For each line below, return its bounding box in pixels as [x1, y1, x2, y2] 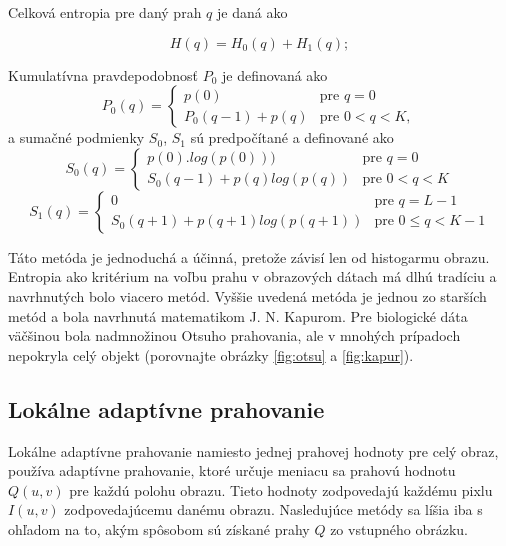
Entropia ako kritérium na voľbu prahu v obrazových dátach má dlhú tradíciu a [8, 266, 497, 287]
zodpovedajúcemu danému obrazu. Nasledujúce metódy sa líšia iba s [64, 499, 483, 520]
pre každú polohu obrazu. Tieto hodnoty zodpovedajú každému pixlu [69, 479, 493, 500]
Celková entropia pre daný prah [8, 2, 202, 22]
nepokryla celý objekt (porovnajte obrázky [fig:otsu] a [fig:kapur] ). [8, 344, 414, 365]
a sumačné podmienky [8, 127, 145, 148]
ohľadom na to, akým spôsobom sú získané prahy [8, 518, 310, 539]
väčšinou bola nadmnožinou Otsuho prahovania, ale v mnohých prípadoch [8, 325, 461, 346]
